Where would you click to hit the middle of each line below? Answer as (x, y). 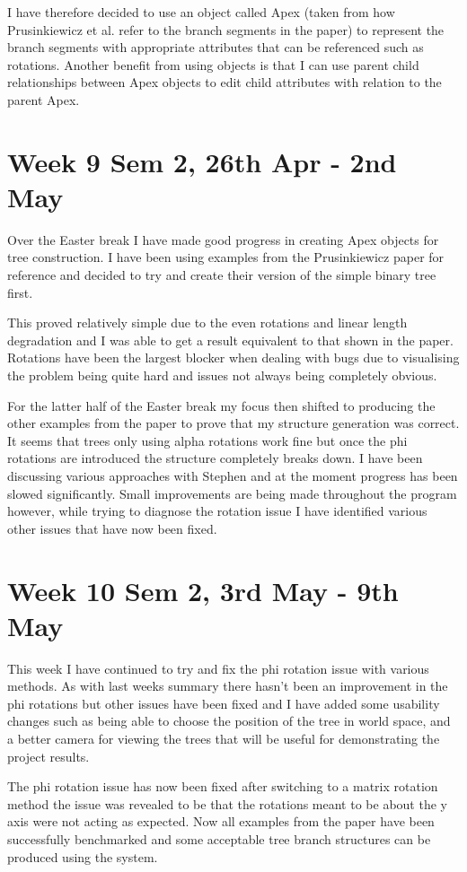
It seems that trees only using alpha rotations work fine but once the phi (207, 440)
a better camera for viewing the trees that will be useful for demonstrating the (224, 739)
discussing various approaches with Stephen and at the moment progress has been (233, 475)
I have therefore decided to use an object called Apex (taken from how (201, 12)
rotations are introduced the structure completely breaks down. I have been (215, 458)
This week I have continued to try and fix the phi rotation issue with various (218, 668)
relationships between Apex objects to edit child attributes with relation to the (225, 82)
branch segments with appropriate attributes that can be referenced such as (216, 47)
